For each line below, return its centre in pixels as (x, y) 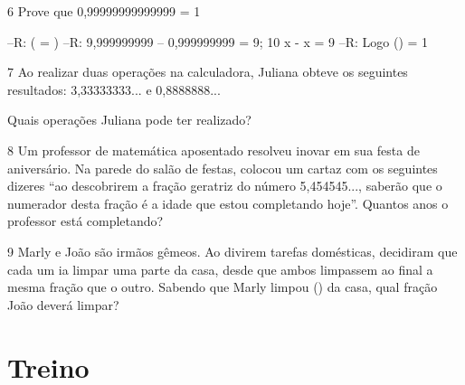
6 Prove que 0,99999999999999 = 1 (104, 11)
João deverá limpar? (63, 304)
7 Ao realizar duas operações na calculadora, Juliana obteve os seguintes (208, 72)
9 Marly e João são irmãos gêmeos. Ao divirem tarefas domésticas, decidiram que (232, 251)
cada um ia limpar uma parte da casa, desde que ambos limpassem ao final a (220, 269)
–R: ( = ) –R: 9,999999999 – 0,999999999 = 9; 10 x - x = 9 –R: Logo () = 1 (218, 41)
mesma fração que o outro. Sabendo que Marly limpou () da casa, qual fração (223, 287)
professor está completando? (85, 221)
